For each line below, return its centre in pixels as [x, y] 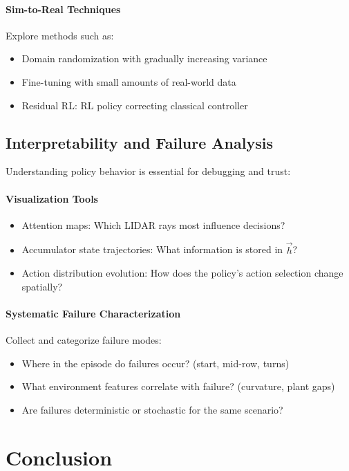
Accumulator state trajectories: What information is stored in [152, 249]
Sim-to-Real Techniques [63, 9]
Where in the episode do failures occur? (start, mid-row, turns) [155, 363]
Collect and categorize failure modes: [84, 340]
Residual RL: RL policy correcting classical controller [135, 105]
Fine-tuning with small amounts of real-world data [129, 81]
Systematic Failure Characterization [93, 313]
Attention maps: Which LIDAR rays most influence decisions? [153, 224]
